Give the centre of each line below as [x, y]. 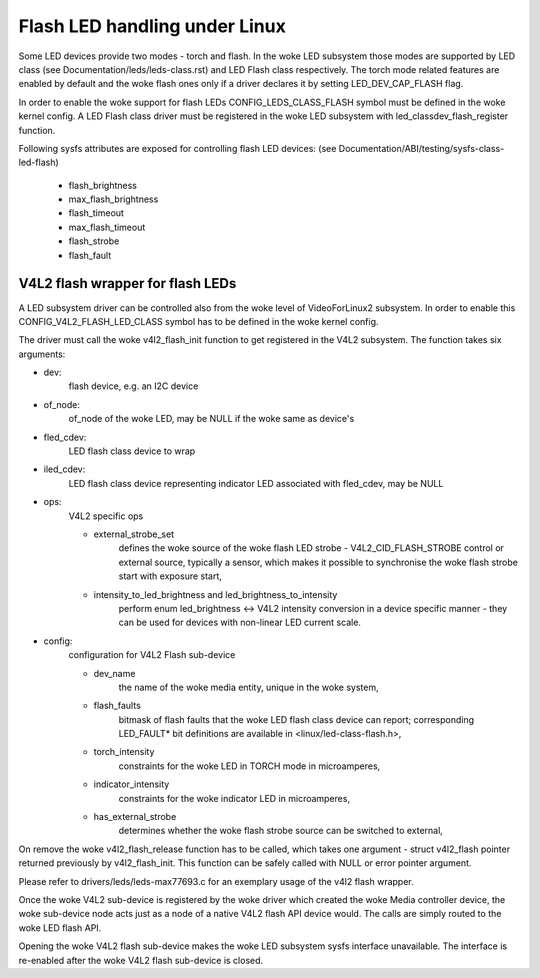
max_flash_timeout [107, 227]
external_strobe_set [134, 534]
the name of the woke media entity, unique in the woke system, [248, 687]
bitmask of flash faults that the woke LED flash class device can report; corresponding [296, 719]
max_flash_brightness [113, 199]
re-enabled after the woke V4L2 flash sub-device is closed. [141, 960]
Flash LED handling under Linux [152, 26]
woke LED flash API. [60, 927]
